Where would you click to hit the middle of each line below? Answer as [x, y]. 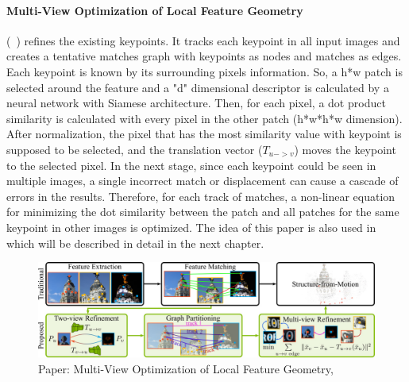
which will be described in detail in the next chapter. [135, 243]
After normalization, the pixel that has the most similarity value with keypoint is [204, 134]
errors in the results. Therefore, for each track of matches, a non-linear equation [201, 196]
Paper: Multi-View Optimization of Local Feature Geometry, [186, 368]
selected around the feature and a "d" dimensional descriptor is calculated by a [198, 87]
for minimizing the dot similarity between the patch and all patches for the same [203, 212]
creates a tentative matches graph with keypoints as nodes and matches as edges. [204, 56]
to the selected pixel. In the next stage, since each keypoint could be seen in [191, 165]
